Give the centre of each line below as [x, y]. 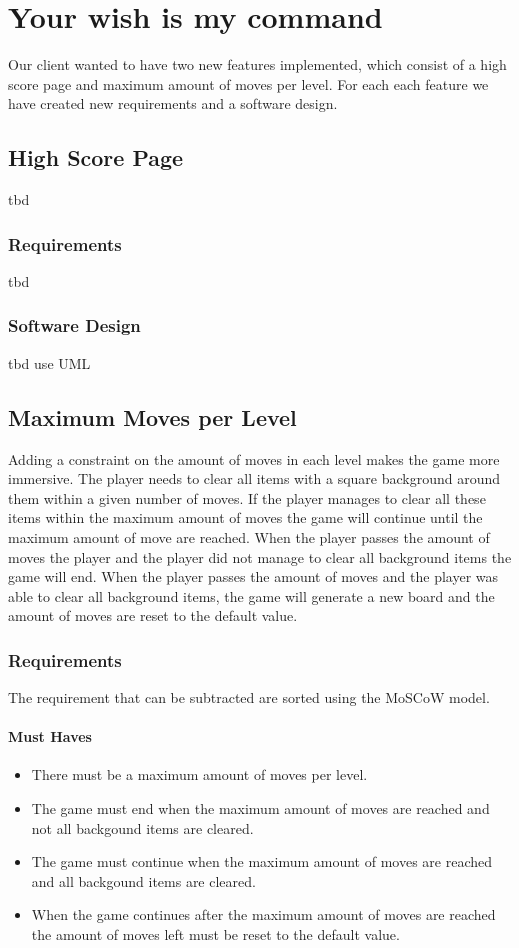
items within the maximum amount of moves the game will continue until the [245, 517]
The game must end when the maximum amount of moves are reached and [260, 808]
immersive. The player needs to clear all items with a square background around [254, 478]
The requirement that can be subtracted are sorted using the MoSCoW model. [249, 697]
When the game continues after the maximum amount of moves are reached [263, 914]
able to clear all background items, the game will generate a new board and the [251, 595]
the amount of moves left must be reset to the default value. [215, 934]
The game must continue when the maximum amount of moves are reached [262, 861]
